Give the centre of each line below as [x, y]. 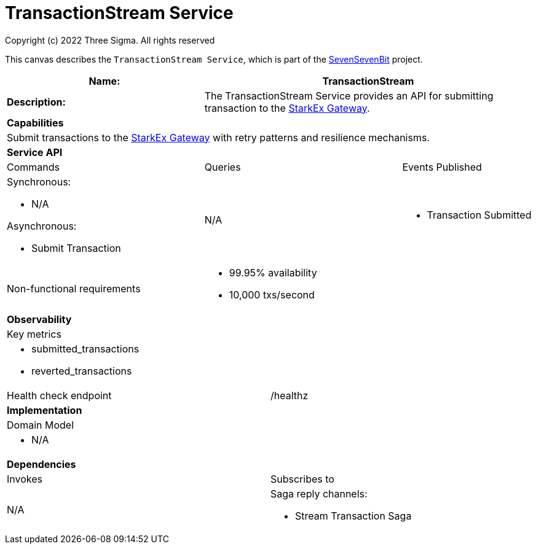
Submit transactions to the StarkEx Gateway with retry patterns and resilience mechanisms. [218, 137]
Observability [39, 319]
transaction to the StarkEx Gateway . [287, 108]
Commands [33, 167]
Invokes [25, 479]
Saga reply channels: [319, 493]
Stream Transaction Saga [353, 516]
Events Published [442, 167]
